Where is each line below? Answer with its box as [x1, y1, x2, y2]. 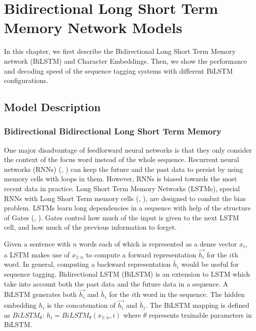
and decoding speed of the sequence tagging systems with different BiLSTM [4, 65, 233, 76]
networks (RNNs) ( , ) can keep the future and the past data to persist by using [4, 164, 243, 174]
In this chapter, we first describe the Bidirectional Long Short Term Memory [4, 46, 236, 56]
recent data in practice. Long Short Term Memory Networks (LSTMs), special [4, 183, 240, 194]
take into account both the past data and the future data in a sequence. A [4, 278, 228, 289]
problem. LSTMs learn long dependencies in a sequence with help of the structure [4, 203, 251, 213]
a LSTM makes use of [4, 249, 70, 259]
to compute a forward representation [86, 249, 196, 259]
